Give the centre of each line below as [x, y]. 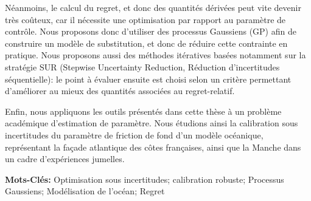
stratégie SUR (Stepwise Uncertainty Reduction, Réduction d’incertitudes [142, 66]
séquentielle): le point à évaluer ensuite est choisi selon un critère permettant [148, 79]
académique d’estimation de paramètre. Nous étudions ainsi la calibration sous [152, 123]
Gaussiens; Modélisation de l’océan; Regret [85, 191]
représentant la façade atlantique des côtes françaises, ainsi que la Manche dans [153, 147]
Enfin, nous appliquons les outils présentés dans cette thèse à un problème [143, 111]
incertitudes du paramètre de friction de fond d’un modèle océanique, [134, 135]
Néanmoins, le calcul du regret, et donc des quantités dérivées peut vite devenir [153, 7]
